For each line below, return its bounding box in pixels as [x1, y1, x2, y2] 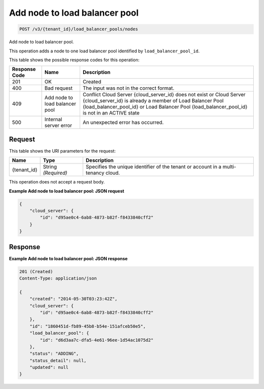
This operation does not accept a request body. [9, 179, 105, 185]
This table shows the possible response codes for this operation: [9, 57, 140, 63]
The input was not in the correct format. [82, 85, 175, 92]
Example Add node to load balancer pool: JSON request [9, 188, 125, 194]
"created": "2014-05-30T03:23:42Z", [29, 296, 117, 302]
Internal [44, 116, 62, 123]
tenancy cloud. [86, 169, 120, 176]
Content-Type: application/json [19, 275, 97, 281]
